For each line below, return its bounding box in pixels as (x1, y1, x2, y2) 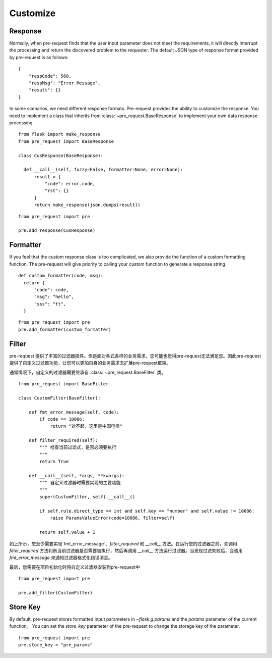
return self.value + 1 (39, 529, 96, 535)
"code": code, (34, 287, 69, 292)
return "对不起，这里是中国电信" (50, 423, 123, 429)
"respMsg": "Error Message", (28, 80, 101, 86)
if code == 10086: (39, 416, 85, 422)
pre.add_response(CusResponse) (18, 228, 96, 233)
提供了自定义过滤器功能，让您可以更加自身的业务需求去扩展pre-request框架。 (9, 360, 171, 366)
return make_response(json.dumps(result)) (34, 202, 141, 208)
